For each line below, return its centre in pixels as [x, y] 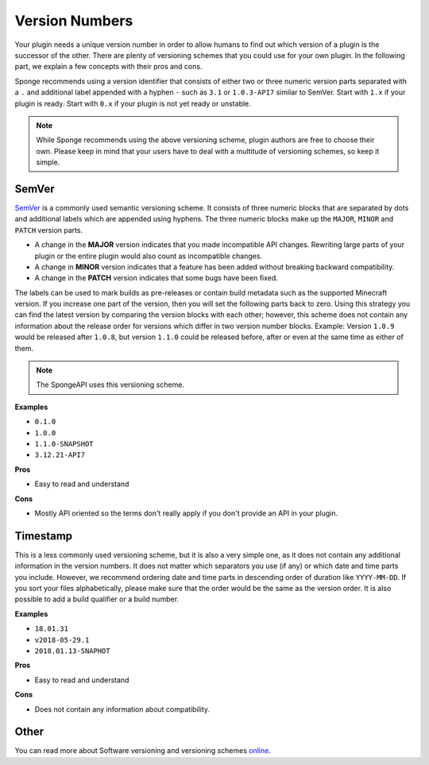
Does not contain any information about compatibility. [122, 709]
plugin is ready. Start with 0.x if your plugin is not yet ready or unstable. [133, 103]
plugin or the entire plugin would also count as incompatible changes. [148, 256]
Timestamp [44, 536]
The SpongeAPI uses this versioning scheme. [110, 384]
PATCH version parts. [49, 230]
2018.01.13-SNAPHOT [72, 651]
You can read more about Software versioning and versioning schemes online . [143, 751]
